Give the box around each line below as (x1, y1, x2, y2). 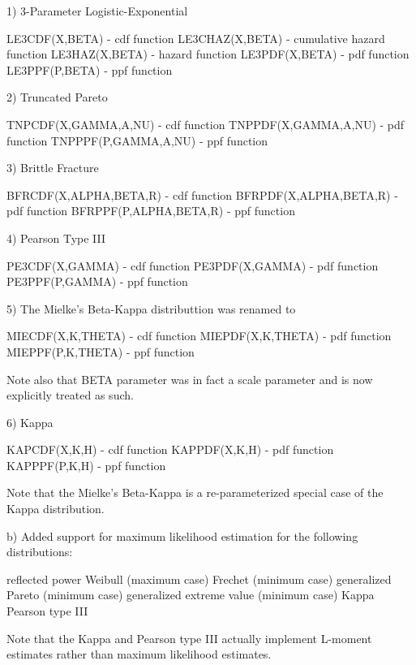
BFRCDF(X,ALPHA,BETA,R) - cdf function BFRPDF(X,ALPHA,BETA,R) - (6, 186, 398, 203)
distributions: (6, 543, 73, 560)
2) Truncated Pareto (6, 89, 108, 106)
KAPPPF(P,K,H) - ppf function (6, 456, 166, 473)
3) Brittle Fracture (6, 159, 99, 176)
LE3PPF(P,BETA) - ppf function (6, 61, 173, 78)
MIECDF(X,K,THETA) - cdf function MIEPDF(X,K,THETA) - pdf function (6, 327, 392, 344)
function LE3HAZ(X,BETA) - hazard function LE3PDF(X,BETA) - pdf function (6, 45, 410, 63)
